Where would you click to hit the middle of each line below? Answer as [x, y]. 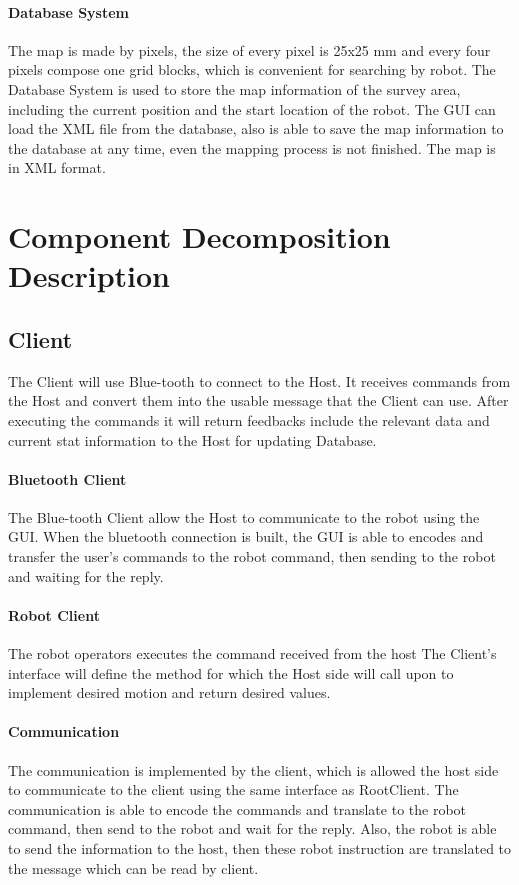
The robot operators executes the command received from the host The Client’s [252, 653]
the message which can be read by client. [133, 867]
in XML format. [57, 167]
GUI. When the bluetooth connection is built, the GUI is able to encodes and [246, 536]
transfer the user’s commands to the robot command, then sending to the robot [252, 556]
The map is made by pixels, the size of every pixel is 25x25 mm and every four [249, 49]
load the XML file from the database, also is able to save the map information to [256, 128]
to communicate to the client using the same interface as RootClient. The [233, 789]
